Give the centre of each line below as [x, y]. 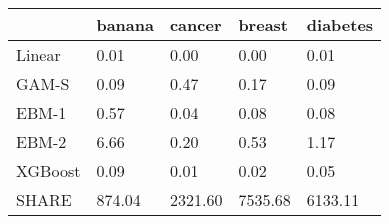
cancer [195, 24]
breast [263, 24]
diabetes [340, 24]
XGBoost [48, 170]
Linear [38, 54]
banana [125, 24]
